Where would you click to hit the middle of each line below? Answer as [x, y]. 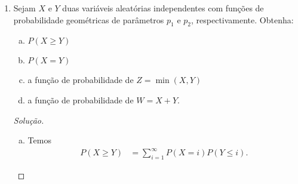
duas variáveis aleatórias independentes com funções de [163, 8]
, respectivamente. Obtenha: [242, 19]
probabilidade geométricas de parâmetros [89, 19]
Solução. [29, 120]
